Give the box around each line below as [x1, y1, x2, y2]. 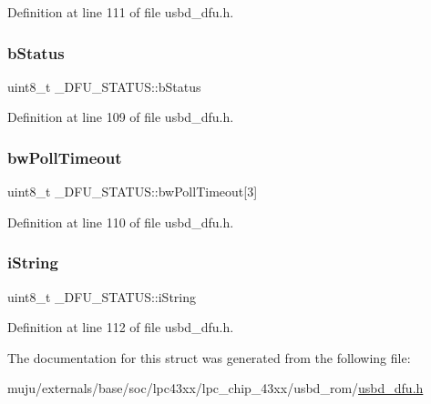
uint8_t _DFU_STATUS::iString [7, 287, 196, 306]
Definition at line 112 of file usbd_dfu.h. [7, 318, 234, 337]
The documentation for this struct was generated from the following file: [7, 348, 411, 367]
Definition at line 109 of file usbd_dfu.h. [7, 107, 234, 126]
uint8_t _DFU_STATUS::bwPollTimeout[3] [7, 182, 258, 201]
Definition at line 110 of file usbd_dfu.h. [7, 212, 234, 231]
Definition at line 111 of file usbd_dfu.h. [7, 3, 234, 21]
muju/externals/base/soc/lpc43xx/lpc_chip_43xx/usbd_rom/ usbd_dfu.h [7, 379, 424, 398]
